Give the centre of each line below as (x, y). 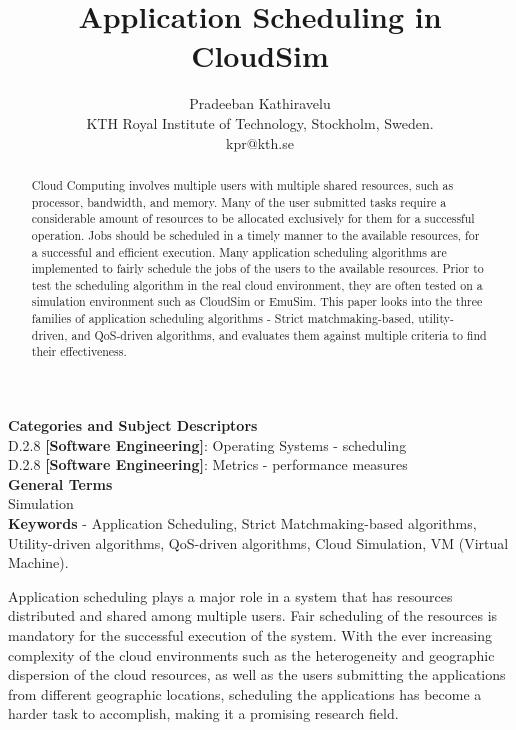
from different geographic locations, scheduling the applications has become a (245, 693)
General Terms (60, 483)
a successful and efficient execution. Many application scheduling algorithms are (239, 251)
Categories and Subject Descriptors (133, 425)
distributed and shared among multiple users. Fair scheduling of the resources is (253, 615)
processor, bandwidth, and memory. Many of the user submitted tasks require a (239, 201)
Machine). (38, 562)
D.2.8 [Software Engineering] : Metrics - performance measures (208, 464)
